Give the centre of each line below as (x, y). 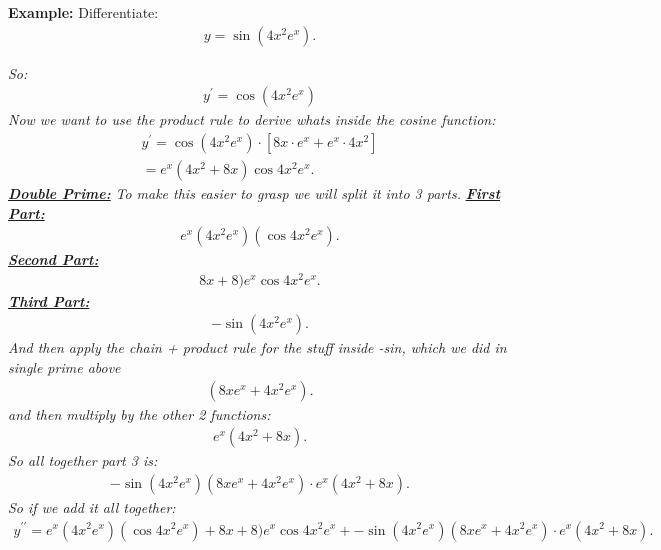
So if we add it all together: (92, 506)
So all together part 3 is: (83, 460)
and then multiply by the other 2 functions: (139, 413)
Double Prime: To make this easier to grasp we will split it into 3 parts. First (254, 192)
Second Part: (53, 259)
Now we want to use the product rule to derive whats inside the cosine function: (252, 119)
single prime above (64, 367)
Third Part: (49, 300)
